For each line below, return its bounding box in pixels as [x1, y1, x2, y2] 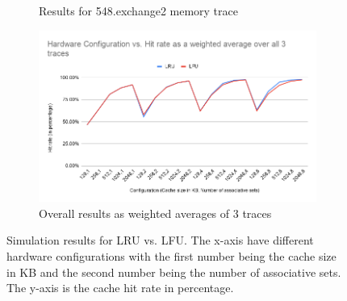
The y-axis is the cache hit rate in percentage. [6, 279, 234, 296]
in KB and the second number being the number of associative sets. [6, 263, 341, 280]
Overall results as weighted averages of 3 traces [39, 204, 272, 221]
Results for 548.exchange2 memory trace [39, 2, 238, 19]
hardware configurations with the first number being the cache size [6, 248, 337, 264]
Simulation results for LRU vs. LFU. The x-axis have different [6, 232, 314, 249]
